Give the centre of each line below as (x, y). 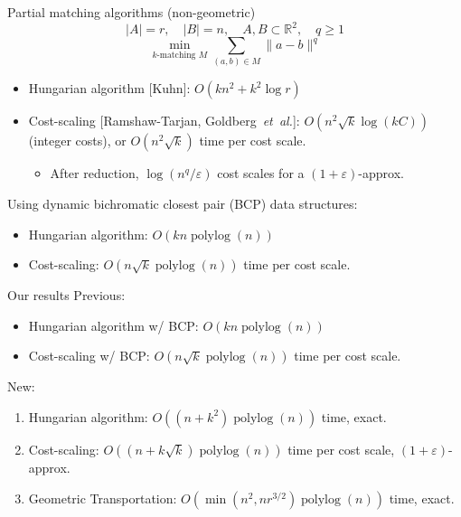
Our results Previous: (66, 295)
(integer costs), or (77, 141)
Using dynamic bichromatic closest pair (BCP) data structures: (183, 204)
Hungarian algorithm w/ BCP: (113, 325)
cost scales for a (261, 173)
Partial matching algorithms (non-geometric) (132, 12)
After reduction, (94, 173)
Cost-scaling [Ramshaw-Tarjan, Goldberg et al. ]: (164, 121)
